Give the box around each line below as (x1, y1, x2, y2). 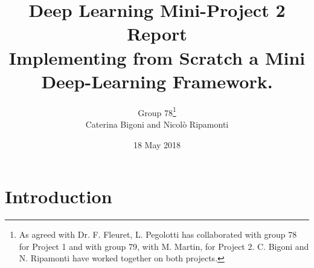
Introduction (5, 184, 112, 209)
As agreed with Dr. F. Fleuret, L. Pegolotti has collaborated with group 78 (19, 228, 297, 241)
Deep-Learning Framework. (41, 68, 273, 93)
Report (127, 21, 187, 46)
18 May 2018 (133, 138, 181, 151)
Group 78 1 (138, 104, 176, 119)
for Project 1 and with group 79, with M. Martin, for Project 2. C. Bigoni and (19, 240, 309, 252)
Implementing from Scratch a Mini (8, 45, 306, 70)
